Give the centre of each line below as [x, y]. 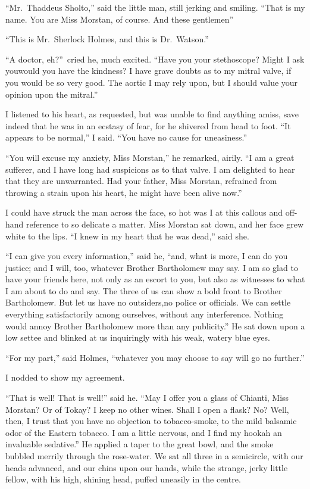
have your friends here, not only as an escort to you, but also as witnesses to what [155, 279]
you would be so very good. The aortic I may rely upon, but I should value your [152, 82]
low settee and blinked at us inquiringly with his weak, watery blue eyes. [138, 337]
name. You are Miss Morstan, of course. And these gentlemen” [120, 19]
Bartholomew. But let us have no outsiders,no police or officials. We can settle [148, 302]
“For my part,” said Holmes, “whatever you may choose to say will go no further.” [155, 357]
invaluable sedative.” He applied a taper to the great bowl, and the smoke [140, 444]
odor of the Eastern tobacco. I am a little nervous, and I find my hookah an [144, 432]
